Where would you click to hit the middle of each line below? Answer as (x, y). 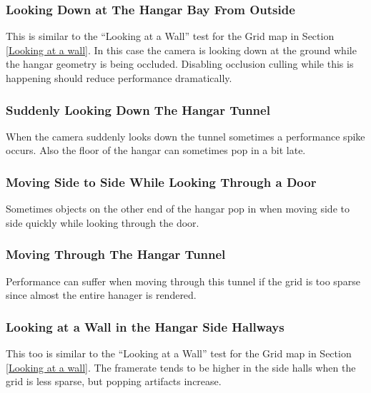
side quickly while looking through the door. (103, 222)
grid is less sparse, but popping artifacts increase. (114, 381)
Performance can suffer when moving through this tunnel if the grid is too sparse (183, 281)
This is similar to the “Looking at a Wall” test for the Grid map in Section (170, 36)
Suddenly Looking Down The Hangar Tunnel (138, 109)
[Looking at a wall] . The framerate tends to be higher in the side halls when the (181, 367)
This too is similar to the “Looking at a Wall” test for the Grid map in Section (179, 353)
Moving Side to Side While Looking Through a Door (161, 182)
